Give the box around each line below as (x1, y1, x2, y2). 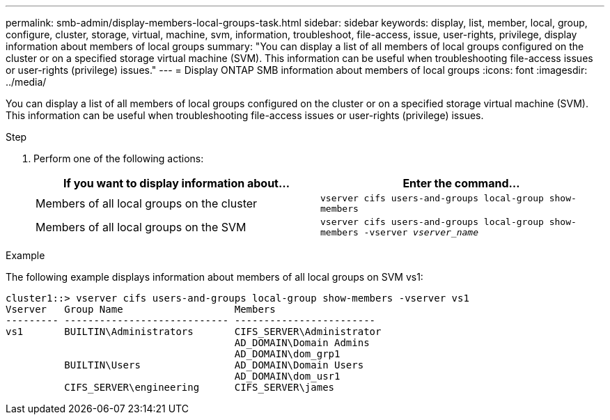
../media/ (6, 76, 47, 88)
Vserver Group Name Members (6, 304, 276, 315)
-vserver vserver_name (363, 227, 478, 238)
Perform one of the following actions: (33, 153, 204, 164)
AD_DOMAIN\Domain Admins (234, 337, 370, 348)
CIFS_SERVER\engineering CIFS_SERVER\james (64, 382, 335, 393)
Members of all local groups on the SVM (36, 220, 247, 234)
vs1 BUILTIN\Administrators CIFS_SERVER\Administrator (6, 326, 382, 337)
